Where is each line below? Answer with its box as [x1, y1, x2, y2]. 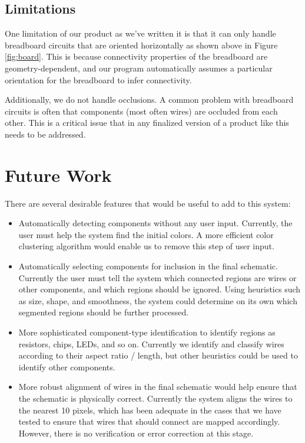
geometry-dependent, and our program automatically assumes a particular [5, 61, 273, 74]
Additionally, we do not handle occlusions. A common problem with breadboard [5, 93, 294, 106]
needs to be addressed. [5, 128, 86, 140]
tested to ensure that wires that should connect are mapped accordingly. [18, 415, 280, 428]
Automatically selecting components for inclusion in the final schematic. [18, 260, 278, 272]
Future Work [5, 162, 112, 187]
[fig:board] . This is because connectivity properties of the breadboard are [5, 50, 268, 63]
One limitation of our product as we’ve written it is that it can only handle [5, 27, 276, 40]
